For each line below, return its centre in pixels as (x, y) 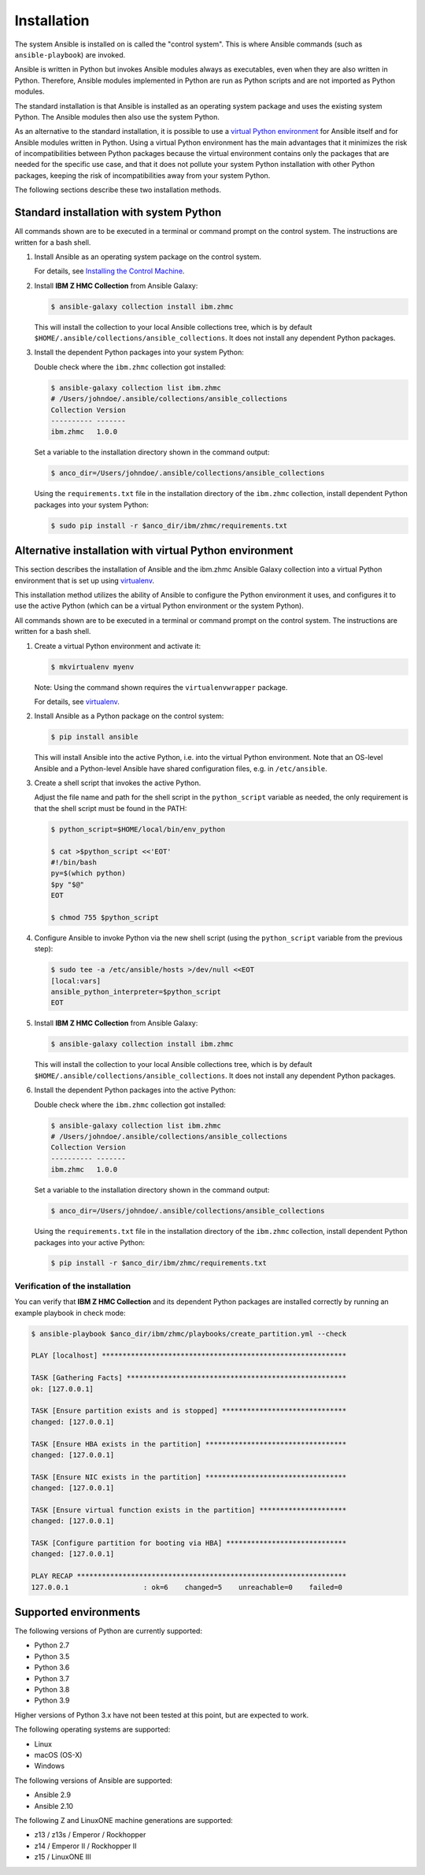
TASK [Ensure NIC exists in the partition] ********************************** (189, 1477)
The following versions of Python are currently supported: (108, 1631)
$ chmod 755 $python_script (105, 917)
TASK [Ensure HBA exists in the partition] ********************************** (189, 1444)
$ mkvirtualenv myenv (92, 667)
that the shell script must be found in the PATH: (111, 808)
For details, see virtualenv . (77, 702)
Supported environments (78, 1612)
